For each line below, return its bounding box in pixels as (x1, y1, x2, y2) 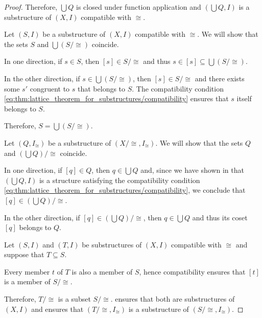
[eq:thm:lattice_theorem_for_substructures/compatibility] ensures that (4, 93, 229, 104)
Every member (4, 266, 50, 277)
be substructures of (82, 239, 142, 249)
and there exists (195, 73, 245, 83)
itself (236, 93, 252, 104)
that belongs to (78, 83, 126, 94)
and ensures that (31, 303, 84, 314)
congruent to (30, 83, 70, 94)
